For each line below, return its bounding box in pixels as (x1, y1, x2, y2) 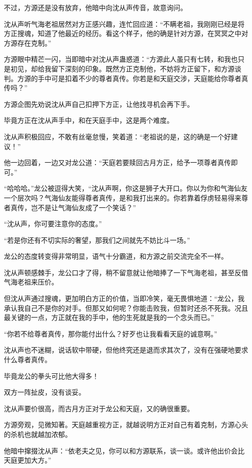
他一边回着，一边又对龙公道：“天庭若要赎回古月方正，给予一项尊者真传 (4, 157, 231, 167)
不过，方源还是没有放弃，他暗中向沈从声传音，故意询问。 (4, 2, 187, 12)
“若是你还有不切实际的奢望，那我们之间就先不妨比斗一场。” (4, 234, 190, 245)
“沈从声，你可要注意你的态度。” (4, 218, 102, 229)
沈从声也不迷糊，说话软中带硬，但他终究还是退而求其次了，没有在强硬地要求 (4, 345, 248, 355)
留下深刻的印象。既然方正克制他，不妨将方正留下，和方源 (51, 63, 235, 73)
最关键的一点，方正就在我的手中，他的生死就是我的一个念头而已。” (4, 312, 214, 322)
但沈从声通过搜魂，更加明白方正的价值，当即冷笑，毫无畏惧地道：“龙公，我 (4, 293, 245, 303)
